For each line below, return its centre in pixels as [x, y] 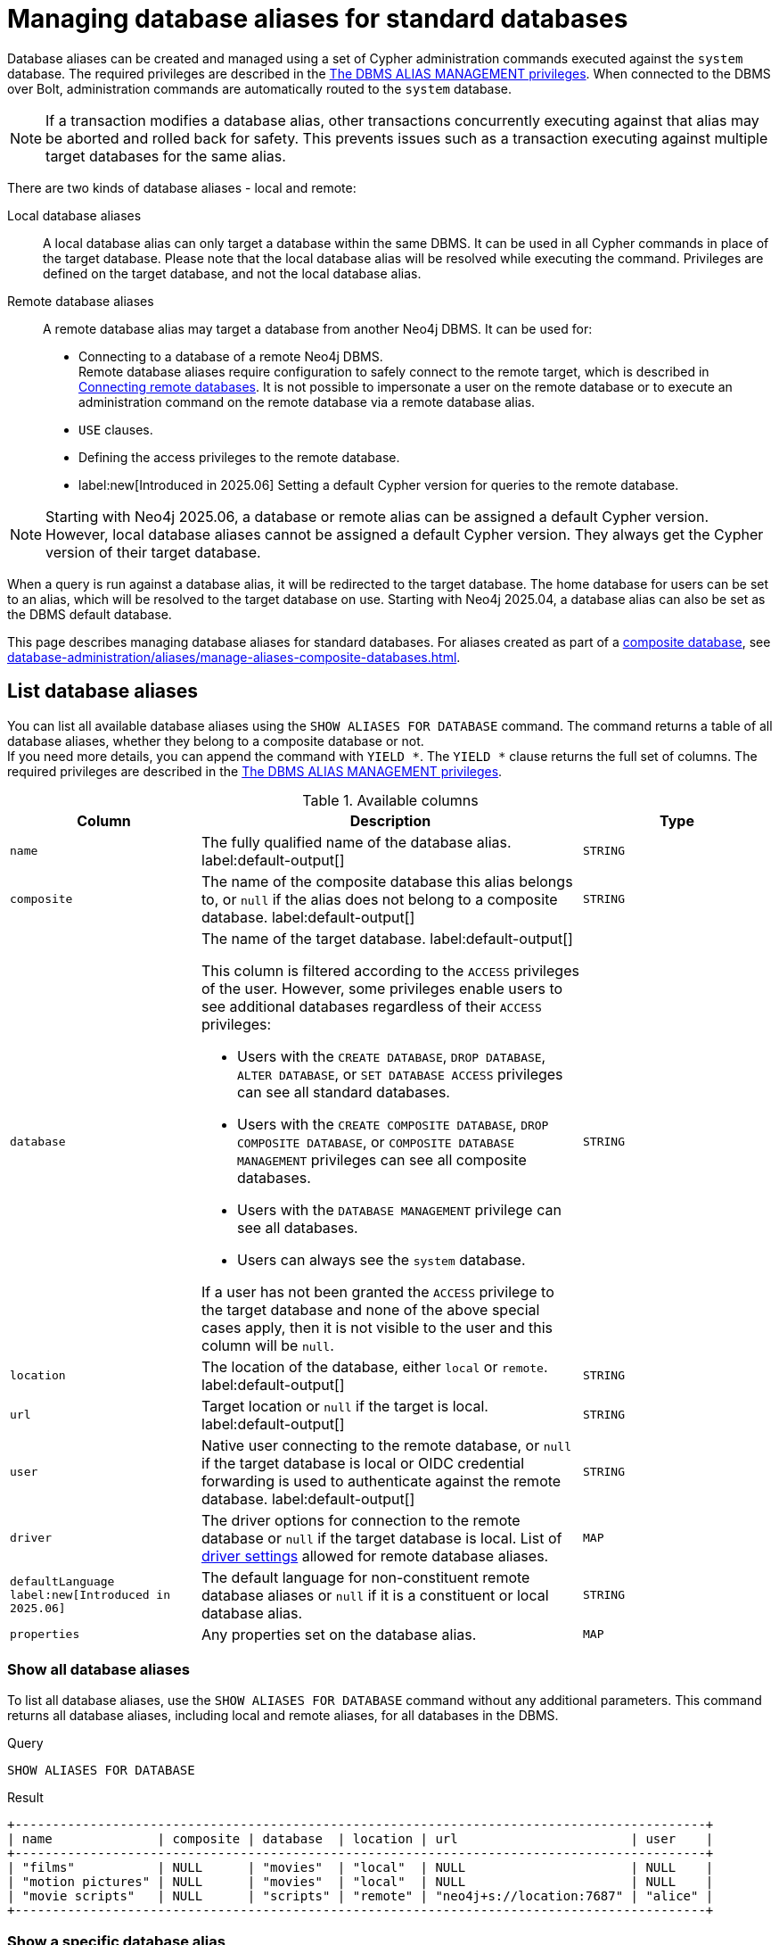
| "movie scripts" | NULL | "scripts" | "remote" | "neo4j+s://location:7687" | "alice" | [361, 1896]
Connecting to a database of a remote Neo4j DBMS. [231, 356]
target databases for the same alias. [166, 156]
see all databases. [298, 1227]
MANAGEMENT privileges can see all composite [382, 1159]
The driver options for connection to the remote [361, 1520]
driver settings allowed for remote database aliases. [375, 1556]
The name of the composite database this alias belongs [387, 881]
